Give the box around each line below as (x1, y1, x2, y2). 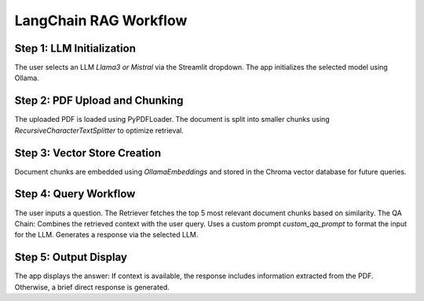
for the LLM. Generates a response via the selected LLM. (14, 230, 199, 240)
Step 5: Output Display (14, 251, 127, 264)
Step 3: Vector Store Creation (14, 146, 162, 160)
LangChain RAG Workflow (14, 12, 188, 29)
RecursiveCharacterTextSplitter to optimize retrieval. (14, 126, 185, 135)
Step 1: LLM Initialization (14, 42, 137, 55)
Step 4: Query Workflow (14, 187, 136, 200)
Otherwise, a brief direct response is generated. (14, 282, 170, 292)
